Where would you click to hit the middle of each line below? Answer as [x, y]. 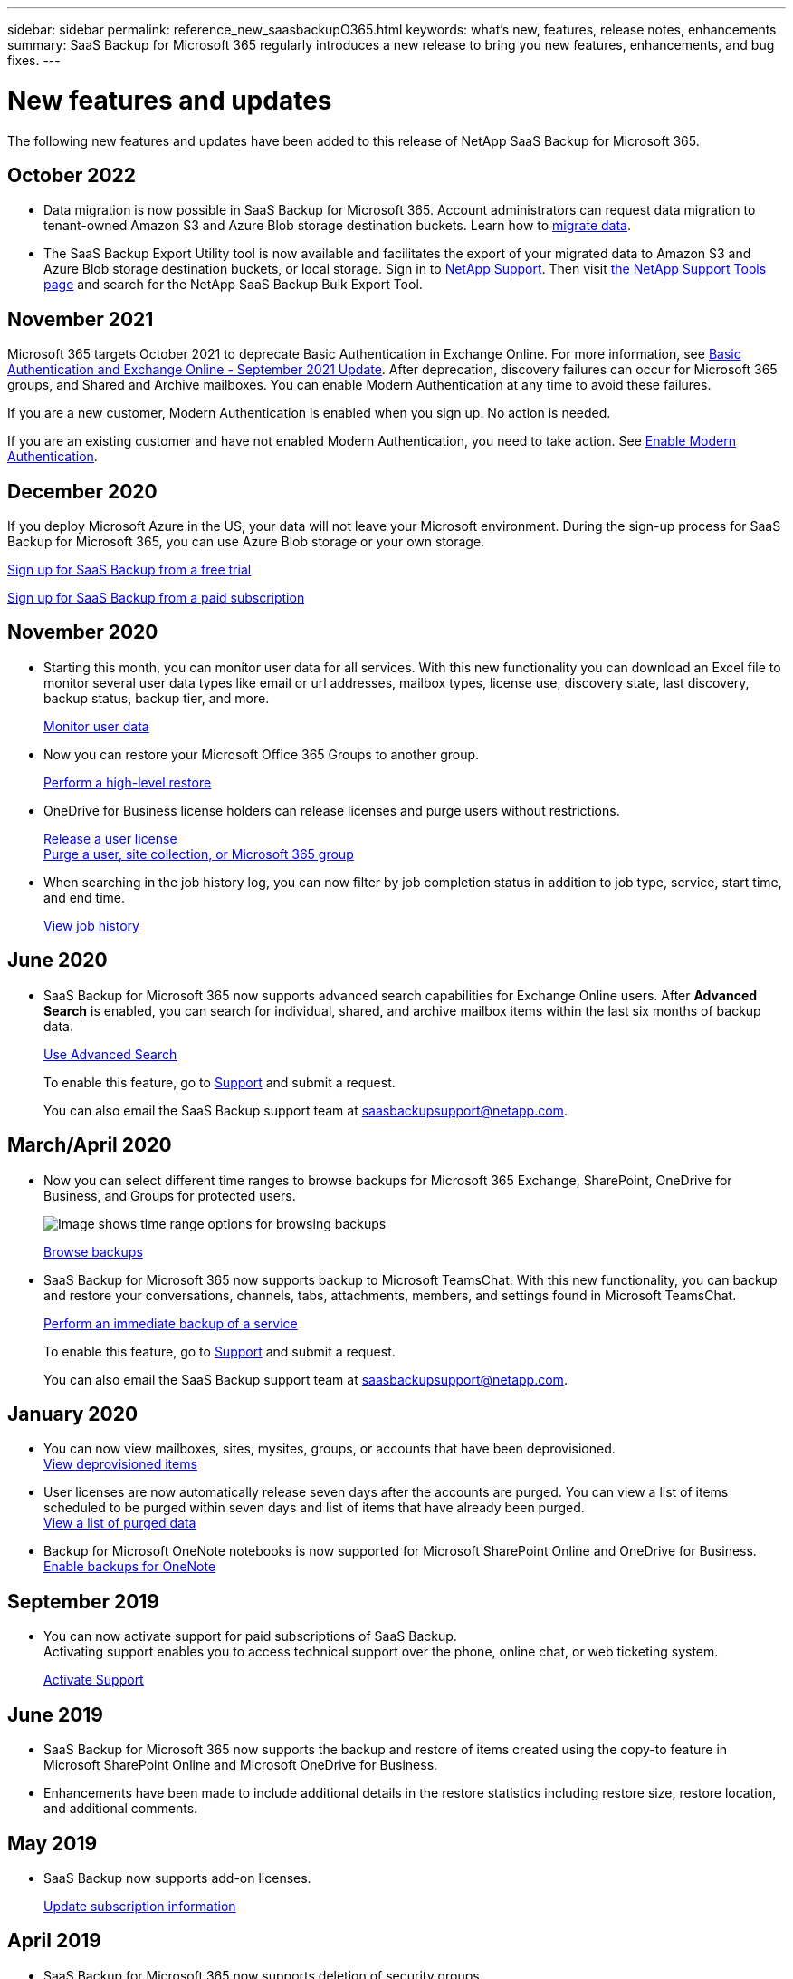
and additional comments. [121, 1809]
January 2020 [73, 1414]
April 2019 [54, 1941]
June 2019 [55, 1714]
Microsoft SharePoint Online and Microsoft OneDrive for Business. [241, 1765]
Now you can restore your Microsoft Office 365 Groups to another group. [262, 754]
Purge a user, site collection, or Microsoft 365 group [199, 854]
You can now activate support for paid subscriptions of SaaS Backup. [250, 1636]
